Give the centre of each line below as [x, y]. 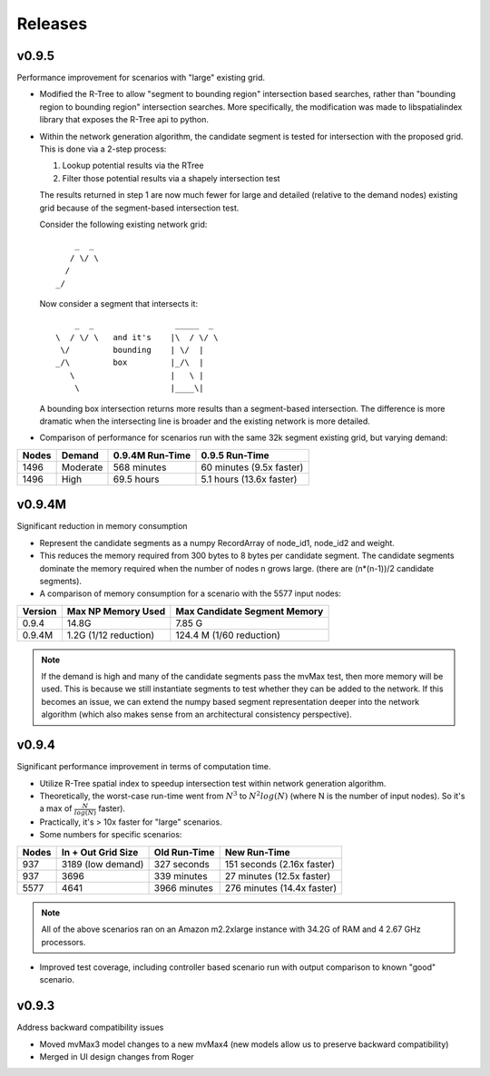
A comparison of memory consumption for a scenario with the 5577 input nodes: [191, 593]
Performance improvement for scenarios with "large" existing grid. [141, 78]
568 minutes [140, 467]
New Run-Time [257, 852]
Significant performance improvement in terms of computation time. [144, 767]
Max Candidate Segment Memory [250, 611]
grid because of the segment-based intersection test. [139, 208]
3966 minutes [183, 887]
